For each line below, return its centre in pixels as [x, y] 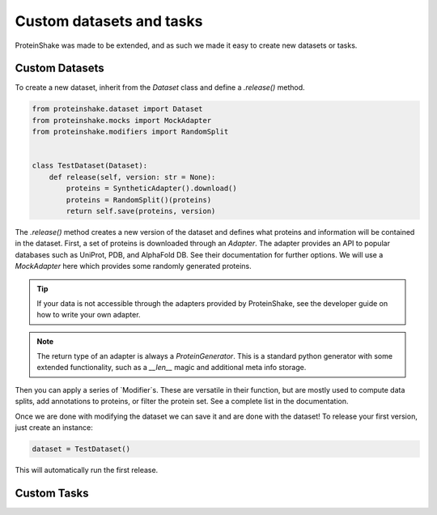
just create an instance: [54, 428]
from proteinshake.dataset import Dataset [117, 109]
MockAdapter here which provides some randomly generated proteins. [134, 266]
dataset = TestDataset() [81, 449]
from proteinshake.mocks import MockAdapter [122, 120]
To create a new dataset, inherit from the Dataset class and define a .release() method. [160, 87]
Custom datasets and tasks [109, 21]
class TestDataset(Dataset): [90, 166]
